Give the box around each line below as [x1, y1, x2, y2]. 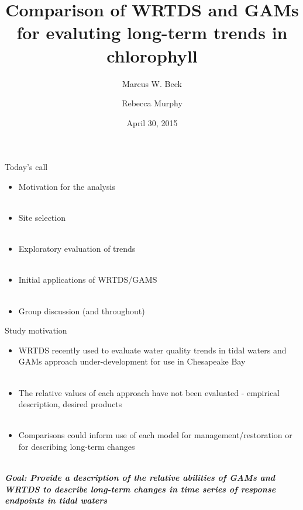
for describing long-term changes [18, 440, 135, 452]
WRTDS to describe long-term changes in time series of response [5, 483, 276, 495]
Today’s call [5, 161, 48, 173]
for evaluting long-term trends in [16, 20, 288, 44]
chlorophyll [106, 43, 198, 67]
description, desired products [18, 398, 122, 410]
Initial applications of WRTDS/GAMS [18, 273, 157, 286]
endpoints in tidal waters [5, 494, 108, 506]
